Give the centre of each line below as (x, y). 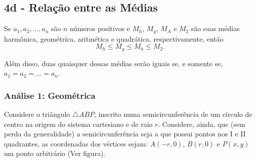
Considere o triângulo (37, 114)
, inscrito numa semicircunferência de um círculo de (173, 114)
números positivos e (100, 28)
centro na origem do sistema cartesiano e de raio (78, 124)
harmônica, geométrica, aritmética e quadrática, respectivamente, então (114, 38)
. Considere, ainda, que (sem (202, 124)
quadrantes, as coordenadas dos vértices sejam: (76, 143)
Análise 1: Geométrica (50, 95)
